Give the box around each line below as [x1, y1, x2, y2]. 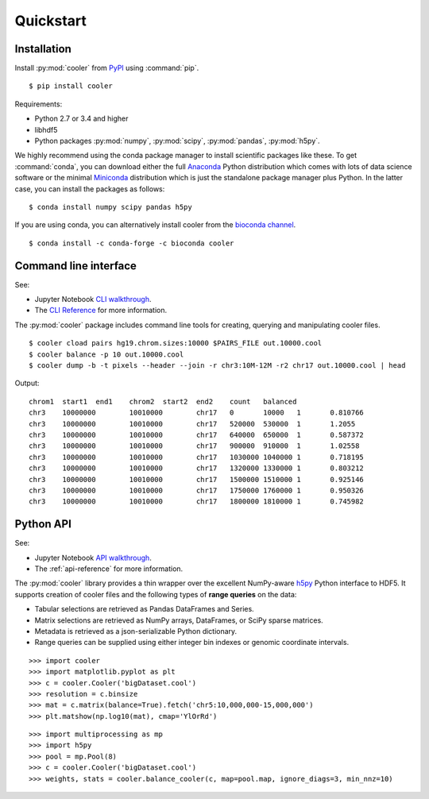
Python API [14, 517, 71, 531]
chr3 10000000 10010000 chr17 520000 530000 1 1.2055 [29, 419, 356, 428]
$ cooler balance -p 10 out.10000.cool [29, 349, 184, 359]
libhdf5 [34, 125, 58, 134]
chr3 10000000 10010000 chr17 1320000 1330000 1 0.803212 [29, 464, 365, 473]
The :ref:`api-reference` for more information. [34, 564, 184, 573]
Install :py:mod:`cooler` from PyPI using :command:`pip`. [14, 64, 199, 73]
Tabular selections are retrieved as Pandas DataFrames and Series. [34, 604, 254, 614]
